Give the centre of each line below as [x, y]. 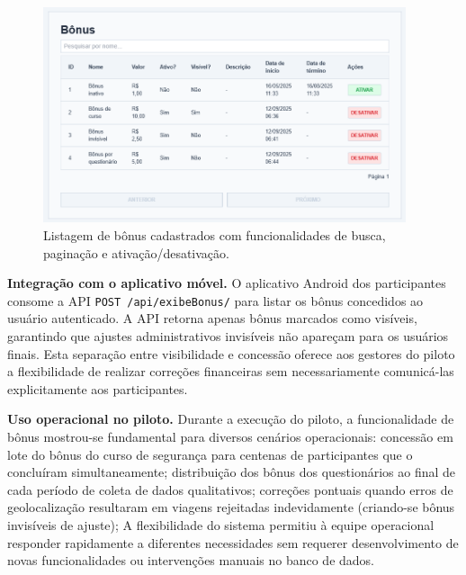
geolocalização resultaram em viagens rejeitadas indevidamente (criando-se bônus [231, 507]
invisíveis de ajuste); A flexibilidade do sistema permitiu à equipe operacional [221, 524]
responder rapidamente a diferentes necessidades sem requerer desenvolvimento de [233, 542]
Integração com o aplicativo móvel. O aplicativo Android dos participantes [227, 283]
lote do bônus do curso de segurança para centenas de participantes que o [210, 454]
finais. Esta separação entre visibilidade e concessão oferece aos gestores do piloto [231, 353]
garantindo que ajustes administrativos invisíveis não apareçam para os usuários [228, 336]
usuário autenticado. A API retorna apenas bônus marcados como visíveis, [212, 318]
